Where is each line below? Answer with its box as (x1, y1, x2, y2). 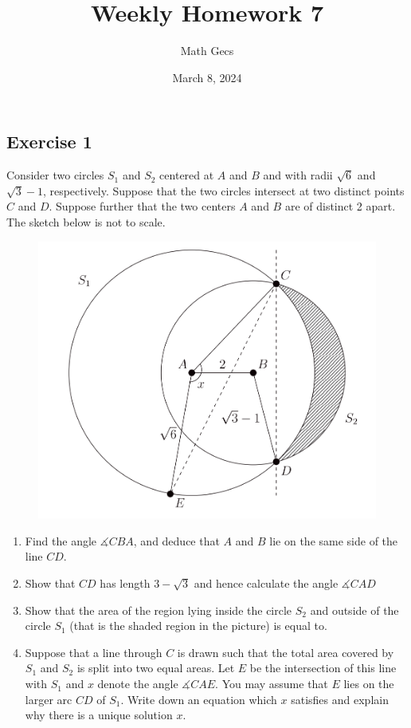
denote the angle (97, 675, 178, 692)
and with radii (263, 167, 333, 183)
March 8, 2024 (172, 69, 242, 85)
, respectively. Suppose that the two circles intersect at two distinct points (42, 182, 405, 199)
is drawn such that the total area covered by (177, 643, 394, 660)
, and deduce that (133, 532, 220, 549)
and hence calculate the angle (194, 575, 339, 592)
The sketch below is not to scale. (6, 213, 166, 230)
